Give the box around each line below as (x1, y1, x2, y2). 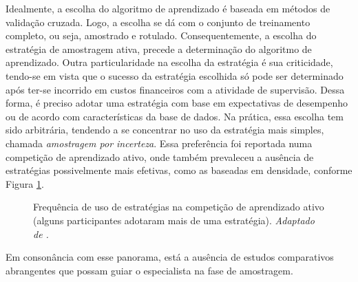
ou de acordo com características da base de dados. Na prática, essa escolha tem (6, 109, 344, 123)
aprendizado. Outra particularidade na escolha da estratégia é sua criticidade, (6, 55, 333, 69)
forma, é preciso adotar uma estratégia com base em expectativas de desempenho (6, 96, 348, 110)
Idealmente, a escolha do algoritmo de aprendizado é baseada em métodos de (6, 1, 330, 15)
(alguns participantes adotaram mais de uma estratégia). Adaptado (33, 213, 315, 227)
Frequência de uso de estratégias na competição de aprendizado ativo (33, 199, 324, 214)
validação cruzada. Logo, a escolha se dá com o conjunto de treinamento (6, 14, 310, 29)
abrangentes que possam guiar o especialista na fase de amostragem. (6, 263, 293, 277)
